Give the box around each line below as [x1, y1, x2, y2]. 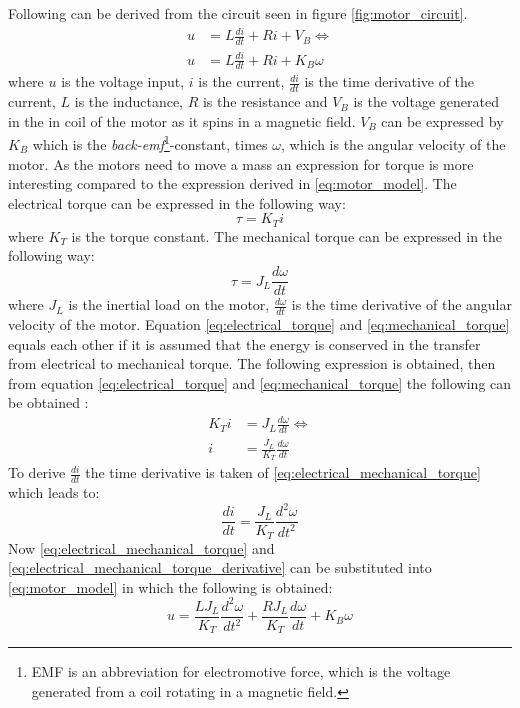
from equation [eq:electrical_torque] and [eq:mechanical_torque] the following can [8, 372, 512, 393]
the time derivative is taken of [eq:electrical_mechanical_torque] [85, 462, 481, 483]
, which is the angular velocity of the [280, 134, 506, 155]
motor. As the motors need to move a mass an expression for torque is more [8, 153, 474, 174]
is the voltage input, [61, 71, 185, 92]
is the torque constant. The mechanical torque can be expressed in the [71, 225, 503, 246]
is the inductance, [74, 91, 183, 112]
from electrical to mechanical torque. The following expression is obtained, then [8, 353, 496, 374]
